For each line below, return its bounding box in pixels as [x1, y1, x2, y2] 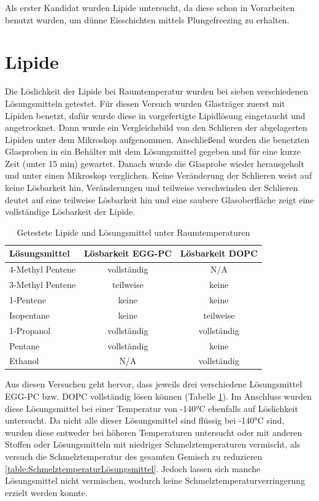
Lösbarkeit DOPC [180, 247, 258, 260]
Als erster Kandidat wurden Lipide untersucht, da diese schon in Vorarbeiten [5, 1, 295, 14]
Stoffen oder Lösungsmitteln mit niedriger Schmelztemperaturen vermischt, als [5, 438, 301, 451]
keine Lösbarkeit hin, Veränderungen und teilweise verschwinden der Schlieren [5, 181, 298, 194]
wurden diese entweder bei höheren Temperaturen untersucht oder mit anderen [5, 425, 302, 438]
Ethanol [9, 354, 39, 367]
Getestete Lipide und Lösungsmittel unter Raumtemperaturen [17, 225, 250, 238]
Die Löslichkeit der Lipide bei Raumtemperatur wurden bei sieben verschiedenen [5, 85, 309, 98]
